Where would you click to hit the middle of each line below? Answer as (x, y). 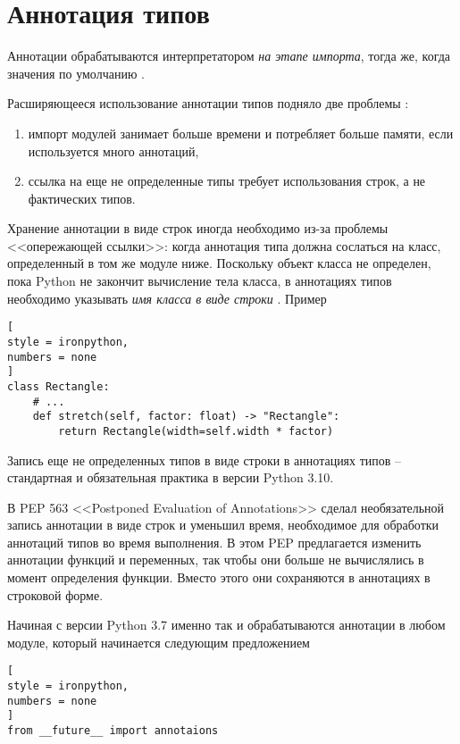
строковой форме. (55, 594)
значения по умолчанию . (76, 73)
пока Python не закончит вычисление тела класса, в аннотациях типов (200, 281)
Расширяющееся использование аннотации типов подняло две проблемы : (208, 103)
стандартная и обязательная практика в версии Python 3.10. (171, 477)
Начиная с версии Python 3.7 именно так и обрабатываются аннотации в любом (226, 625)
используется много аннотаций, (113, 150)
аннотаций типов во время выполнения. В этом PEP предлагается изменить (214, 542)
